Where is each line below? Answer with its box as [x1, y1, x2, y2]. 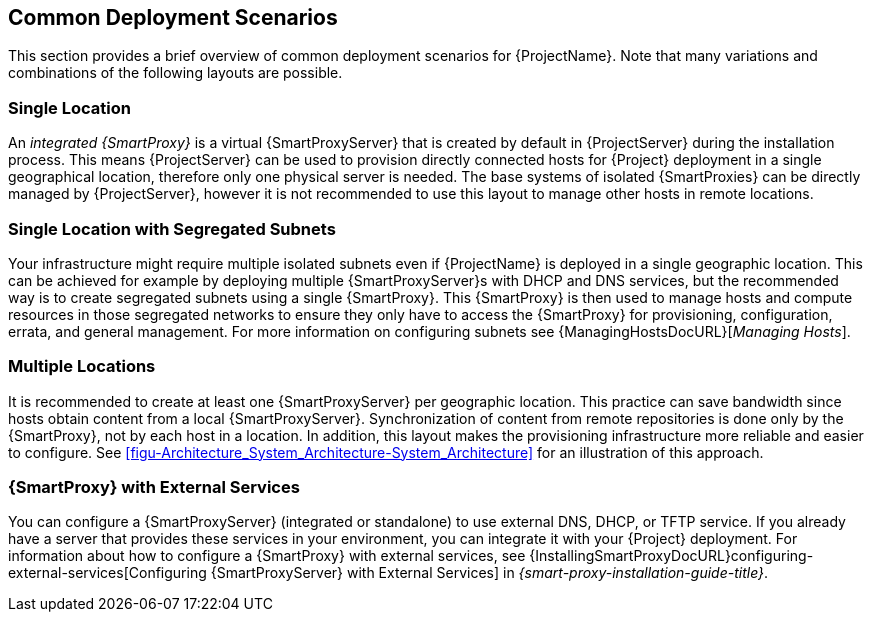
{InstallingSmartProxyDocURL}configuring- [529, 547, 814, 565]
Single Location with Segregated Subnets [8, 218, 336, 239]
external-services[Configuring [8, 564, 207, 582]
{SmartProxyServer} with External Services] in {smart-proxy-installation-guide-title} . [210, 564, 769, 582]
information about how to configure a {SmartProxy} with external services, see [8, 547, 526, 565]
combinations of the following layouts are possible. [8, 64, 343, 82]
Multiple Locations [8, 356, 156, 377]
